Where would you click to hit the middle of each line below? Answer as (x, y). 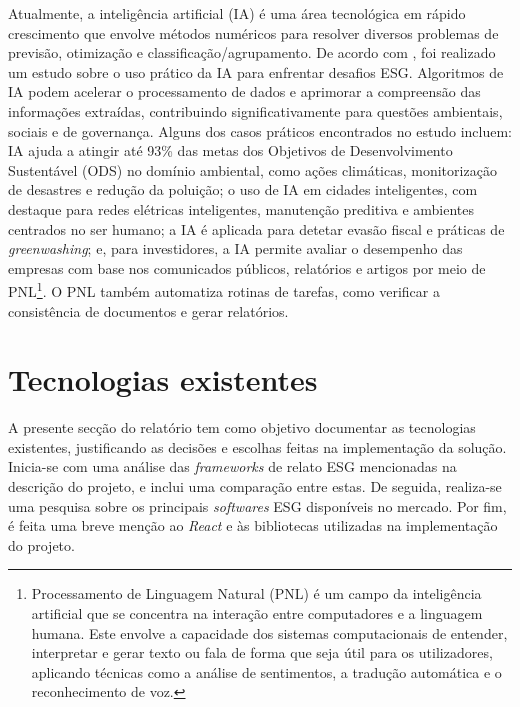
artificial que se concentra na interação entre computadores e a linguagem (257, 613)
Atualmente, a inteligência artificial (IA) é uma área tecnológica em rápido (237, 13)
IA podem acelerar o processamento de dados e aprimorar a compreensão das (244, 91)
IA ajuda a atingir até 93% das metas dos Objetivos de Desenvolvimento (230, 150)
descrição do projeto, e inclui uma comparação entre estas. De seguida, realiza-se (255, 486)
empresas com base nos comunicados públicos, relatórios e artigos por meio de (247, 267)
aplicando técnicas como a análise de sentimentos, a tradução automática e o (266, 671)
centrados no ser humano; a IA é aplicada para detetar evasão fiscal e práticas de (256, 228)
